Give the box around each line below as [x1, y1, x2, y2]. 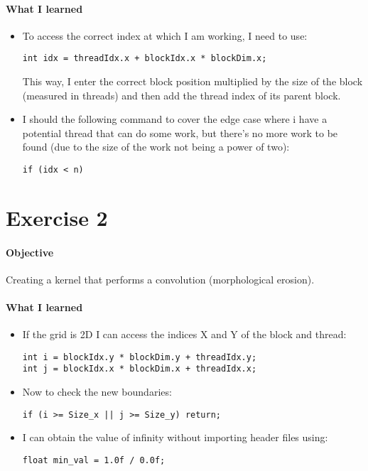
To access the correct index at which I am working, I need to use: [22, 28, 308, 43]
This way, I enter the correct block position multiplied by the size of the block [22, 74, 363, 89]
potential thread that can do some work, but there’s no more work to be [22, 125, 338, 140]
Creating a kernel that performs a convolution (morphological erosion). [6, 271, 315, 286]
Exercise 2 [6, 202, 108, 232]
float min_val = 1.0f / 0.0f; [22, 455, 166, 465]
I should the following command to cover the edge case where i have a [22, 112, 328, 126]
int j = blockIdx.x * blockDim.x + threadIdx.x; [22, 364, 257, 374]
